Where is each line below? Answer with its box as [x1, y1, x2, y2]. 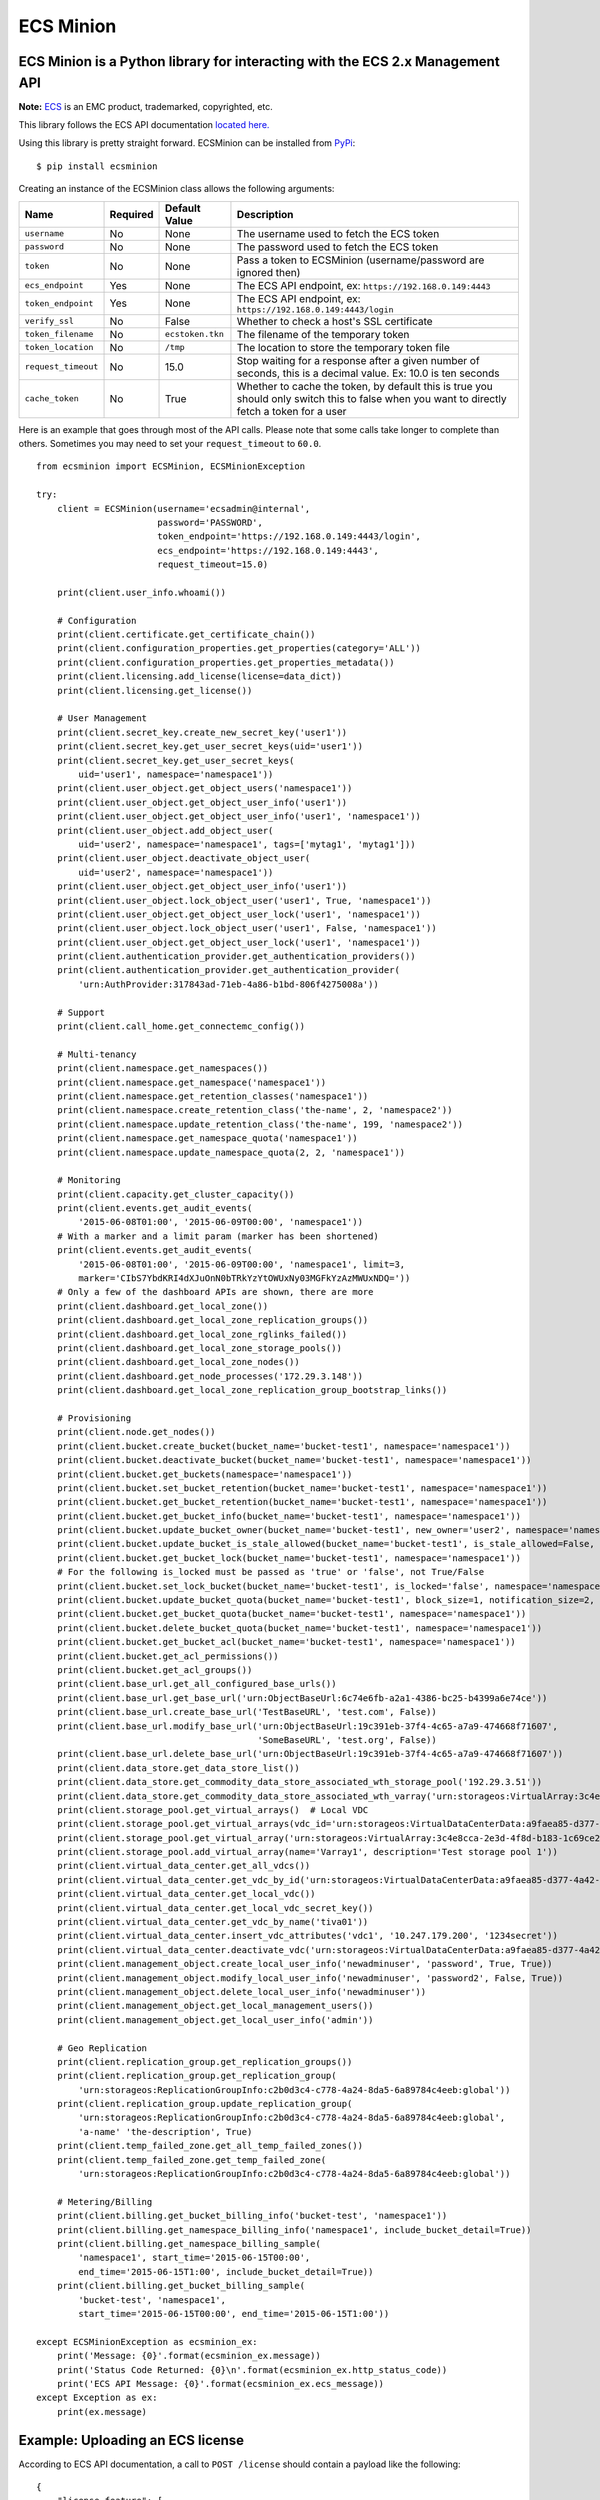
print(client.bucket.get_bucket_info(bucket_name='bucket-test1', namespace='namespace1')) [56, 1510, 522, 1522]
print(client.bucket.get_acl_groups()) [56, 1664, 253, 1675]
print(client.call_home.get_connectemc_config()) [56, 1021, 305, 1032]
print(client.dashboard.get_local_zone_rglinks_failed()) [56, 1328, 348, 1340]
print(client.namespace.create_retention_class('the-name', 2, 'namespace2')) [56, 1105, 453, 1116]
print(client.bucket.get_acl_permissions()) [56, 1650, 279, 1662]
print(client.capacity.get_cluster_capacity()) [56, 1188, 295, 1200]
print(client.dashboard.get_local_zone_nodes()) [56, 1356, 300, 1368]
